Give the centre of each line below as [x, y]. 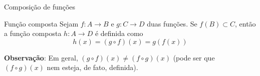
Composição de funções [40, 6]
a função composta [33, 33]
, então [245, 23]
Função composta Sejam [41, 23]
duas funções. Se [172, 23]
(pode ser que [194, 57]
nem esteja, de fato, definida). [92, 67]
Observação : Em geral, [41, 57]
